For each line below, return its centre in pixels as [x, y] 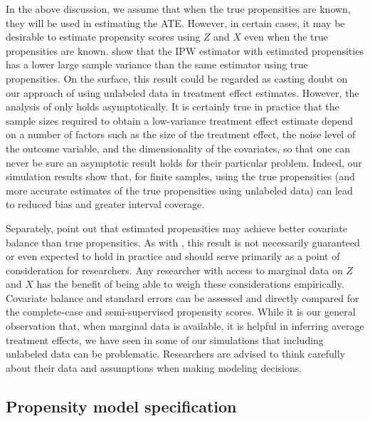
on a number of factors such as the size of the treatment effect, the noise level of [181, 134]
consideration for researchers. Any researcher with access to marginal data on [174, 270]
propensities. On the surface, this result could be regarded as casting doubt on [177, 78]
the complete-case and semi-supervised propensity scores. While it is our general [181, 312]
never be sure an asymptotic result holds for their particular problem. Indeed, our [184, 162]
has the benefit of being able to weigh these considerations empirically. [190, 284]
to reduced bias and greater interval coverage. [105, 204]
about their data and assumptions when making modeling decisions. [154, 367]
